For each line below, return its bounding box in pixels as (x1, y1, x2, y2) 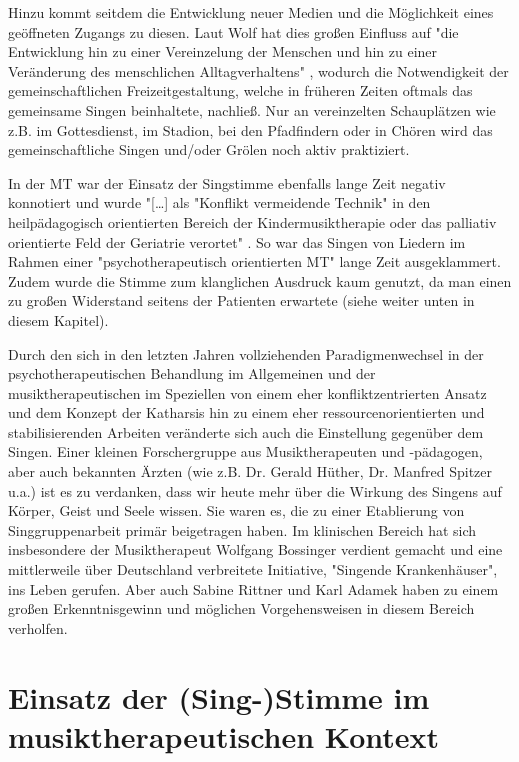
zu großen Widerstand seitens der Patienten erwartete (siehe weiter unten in (8, 290, 475, 311)
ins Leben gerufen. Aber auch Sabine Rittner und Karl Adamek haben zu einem (8, 578, 499, 599)
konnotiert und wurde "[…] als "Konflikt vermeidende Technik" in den (8, 192, 431, 213)
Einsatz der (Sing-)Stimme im (8, 676, 430, 717)
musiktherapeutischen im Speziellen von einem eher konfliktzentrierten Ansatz (8, 382, 487, 403)
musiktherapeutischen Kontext (8, 715, 440, 756)
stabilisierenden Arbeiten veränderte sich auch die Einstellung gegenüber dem (8, 421, 484, 442)
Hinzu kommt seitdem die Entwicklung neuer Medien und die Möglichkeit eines (8, 2, 494, 22)
